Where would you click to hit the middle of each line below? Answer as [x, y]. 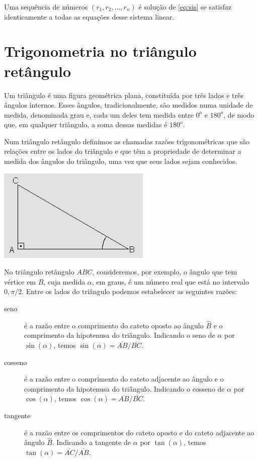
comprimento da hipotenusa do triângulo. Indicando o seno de [120, 335]
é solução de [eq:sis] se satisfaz [185, 7]
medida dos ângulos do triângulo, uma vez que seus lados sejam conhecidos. [121, 161]
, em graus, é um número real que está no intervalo [170, 281]
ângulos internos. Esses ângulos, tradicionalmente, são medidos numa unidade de [128, 105]
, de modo [239, 114]
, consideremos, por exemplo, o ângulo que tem [165, 272]
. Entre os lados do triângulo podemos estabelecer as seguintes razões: [130, 291]
